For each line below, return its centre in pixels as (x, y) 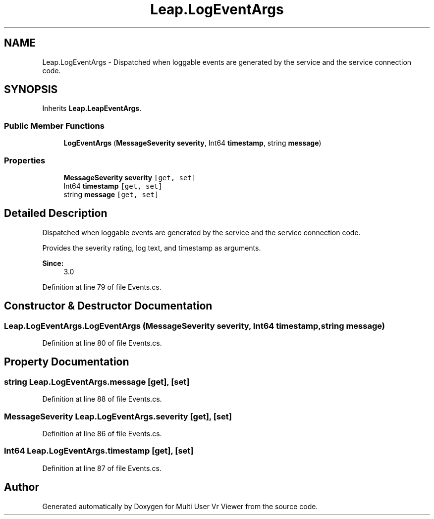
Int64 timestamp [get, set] (113, 186)
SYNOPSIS (31, 90)
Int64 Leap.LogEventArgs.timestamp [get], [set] (99, 451)
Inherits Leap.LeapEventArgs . (92, 108)
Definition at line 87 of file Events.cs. (102, 468)
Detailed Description (56, 213)
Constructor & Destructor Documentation (108, 306)
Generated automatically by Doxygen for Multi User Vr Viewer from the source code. (180, 506)
